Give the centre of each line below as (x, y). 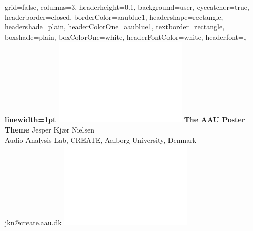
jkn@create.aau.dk (33, 223)
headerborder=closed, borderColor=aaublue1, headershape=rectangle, (114, 16)
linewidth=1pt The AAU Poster (125, 120)
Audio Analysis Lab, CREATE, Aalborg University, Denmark (101, 139)
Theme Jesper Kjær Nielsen (49, 129)
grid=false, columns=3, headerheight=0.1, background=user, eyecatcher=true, (127, 7)
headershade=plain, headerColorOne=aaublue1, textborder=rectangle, (115, 27)
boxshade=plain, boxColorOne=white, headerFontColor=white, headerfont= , (125, 36)
